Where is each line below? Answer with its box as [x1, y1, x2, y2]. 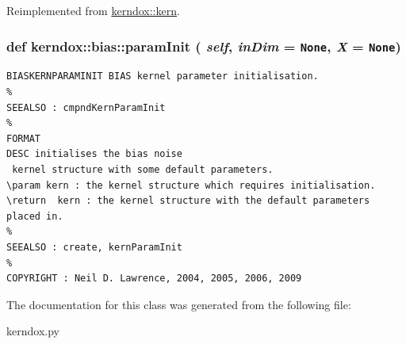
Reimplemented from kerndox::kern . [6, 2, 180, 18]
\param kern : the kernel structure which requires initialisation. [6, 179, 376, 191]
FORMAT [6, 132, 40, 144]
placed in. [6, 210, 63, 222]
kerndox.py [6, 323, 59, 339]
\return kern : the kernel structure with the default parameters [6, 195, 370, 207]
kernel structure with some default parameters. [12, 163, 274, 175]
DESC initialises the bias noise [6, 148, 182, 160]
